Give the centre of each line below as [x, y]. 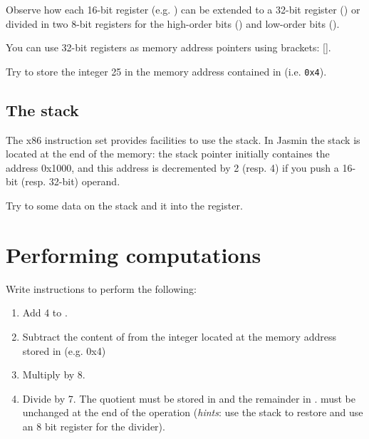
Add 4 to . [45, 313]
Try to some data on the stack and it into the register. [124, 206]
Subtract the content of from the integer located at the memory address [179, 336]
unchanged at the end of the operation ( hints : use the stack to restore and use [193, 412]
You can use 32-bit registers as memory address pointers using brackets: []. [168, 47]
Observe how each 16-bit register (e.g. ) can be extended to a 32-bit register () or [183, 9]
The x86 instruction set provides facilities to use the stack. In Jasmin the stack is [183, 139]
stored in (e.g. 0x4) [64, 350]
